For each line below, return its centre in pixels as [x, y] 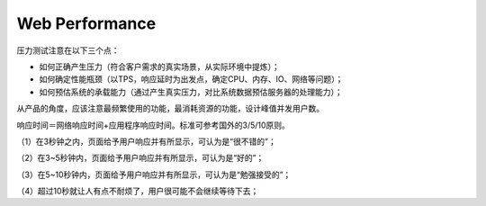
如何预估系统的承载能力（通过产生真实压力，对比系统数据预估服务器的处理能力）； [191, 92]
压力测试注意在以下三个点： [68, 50]
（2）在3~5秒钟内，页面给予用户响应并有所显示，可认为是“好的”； [140, 158]
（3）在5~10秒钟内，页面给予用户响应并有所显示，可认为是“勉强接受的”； [154, 175]
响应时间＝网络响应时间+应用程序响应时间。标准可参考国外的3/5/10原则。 [153, 125]
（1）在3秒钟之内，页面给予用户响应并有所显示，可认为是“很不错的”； [146, 141]
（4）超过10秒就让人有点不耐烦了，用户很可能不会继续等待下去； [138, 191]
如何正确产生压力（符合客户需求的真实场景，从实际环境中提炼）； [159, 67]
